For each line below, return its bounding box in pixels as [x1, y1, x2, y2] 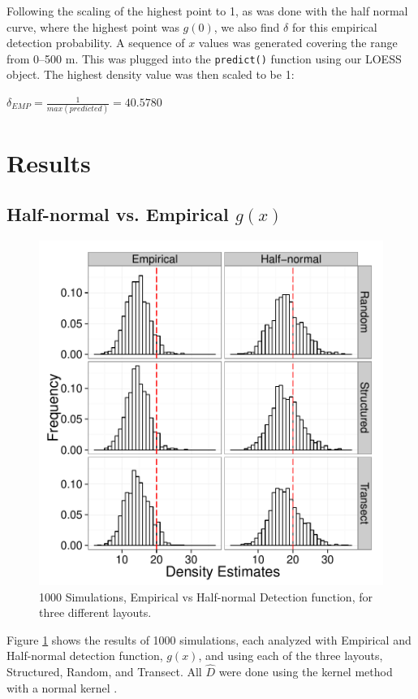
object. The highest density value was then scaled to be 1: [6, 66, 295, 83]
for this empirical [291, 18, 377, 35]
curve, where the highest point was [6, 18, 179, 35]
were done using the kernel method [218, 663, 393, 680]
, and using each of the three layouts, [198, 647, 383, 664]
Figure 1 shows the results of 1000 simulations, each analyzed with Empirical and [6, 631, 412, 648]
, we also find [213, 18, 280, 35]
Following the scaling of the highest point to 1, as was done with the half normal [6, 2, 408, 19]
